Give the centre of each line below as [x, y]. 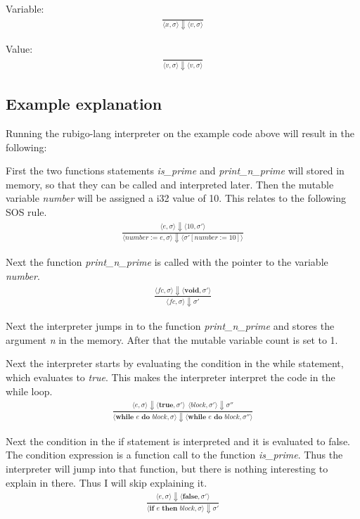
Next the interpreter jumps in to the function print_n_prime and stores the [170, 326]
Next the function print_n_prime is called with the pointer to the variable [167, 262]
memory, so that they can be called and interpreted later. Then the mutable [170, 184]
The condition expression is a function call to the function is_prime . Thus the [174, 455]
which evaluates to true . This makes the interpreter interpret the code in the [171, 377]
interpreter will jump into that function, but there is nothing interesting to [167, 468]
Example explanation [84, 104]
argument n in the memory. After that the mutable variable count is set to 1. [172, 339]
